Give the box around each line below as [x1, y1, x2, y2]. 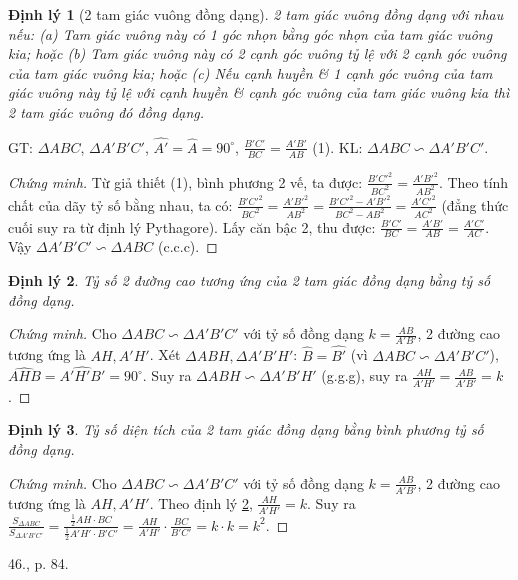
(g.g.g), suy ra [321, 365, 408, 386]
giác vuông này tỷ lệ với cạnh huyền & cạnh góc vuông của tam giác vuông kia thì [8, 82, 510, 103]
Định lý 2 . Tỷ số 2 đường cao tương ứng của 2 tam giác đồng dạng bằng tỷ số [8, 269, 491, 290]
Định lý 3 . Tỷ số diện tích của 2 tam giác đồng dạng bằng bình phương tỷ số [8, 419, 484, 440]
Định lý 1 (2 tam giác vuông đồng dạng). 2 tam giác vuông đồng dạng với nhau [8, 4, 504, 24]
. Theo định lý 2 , [149, 492, 253, 513]
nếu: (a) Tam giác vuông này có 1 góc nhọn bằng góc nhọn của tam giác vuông [8, 23, 493, 44]
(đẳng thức [441, 194, 509, 215]
